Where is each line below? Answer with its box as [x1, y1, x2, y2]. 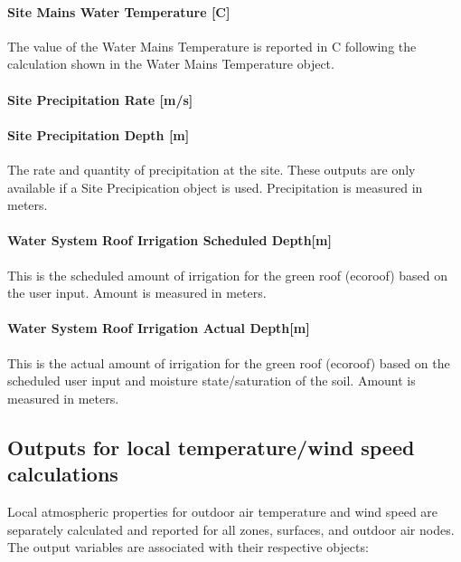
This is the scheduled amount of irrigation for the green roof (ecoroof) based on [7, 265, 448, 284]
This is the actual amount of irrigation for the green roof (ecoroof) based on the [7, 353, 450, 372]
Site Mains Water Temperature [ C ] [7, 2, 230, 21]
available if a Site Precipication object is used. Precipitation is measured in [7, 177, 423, 196]
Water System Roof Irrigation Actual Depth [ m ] [7, 319, 310, 338]
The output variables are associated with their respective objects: [7, 538, 369, 557]
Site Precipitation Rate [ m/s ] [7, 90, 193, 109]
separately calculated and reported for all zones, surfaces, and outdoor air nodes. [7, 519, 455, 538]
